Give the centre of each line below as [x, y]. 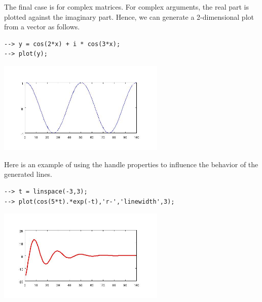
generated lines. [28, 174]
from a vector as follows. [42, 27]
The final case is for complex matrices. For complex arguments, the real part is [126, 7]
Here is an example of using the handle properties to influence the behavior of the [131, 164]
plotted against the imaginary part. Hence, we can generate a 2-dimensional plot [129, 16]
